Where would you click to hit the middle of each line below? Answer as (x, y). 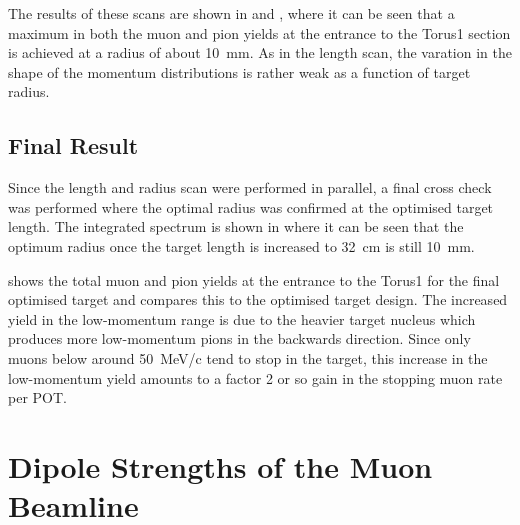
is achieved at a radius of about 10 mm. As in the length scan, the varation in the (260, 52)
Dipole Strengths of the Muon (220, 465)
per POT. (37, 397)
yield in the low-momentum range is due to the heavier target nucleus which (242, 318)
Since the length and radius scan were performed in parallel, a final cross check (250, 187)
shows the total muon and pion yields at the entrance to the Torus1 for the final (254, 279)
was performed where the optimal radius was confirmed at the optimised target (251, 206)
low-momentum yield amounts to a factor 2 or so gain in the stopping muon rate (255, 377)
